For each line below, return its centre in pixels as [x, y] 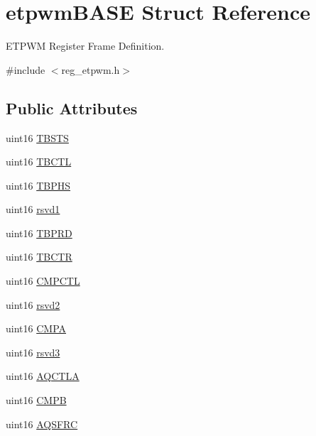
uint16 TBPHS [38, 185]
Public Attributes [72, 108]
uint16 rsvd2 [33, 304]
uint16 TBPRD [39, 233]
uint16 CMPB [36, 400]
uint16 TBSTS [37, 137]
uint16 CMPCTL [43, 281]
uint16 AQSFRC [42, 424]
